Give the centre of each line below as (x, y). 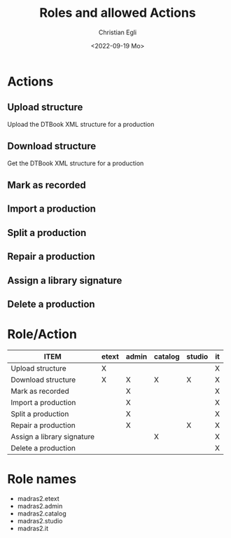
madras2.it (33, 528)
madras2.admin (40, 506)
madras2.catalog (42, 513)
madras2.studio (40, 520)
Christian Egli (118, 32)
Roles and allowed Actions (118, 13)
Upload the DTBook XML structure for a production (81, 124)
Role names (42, 480)
